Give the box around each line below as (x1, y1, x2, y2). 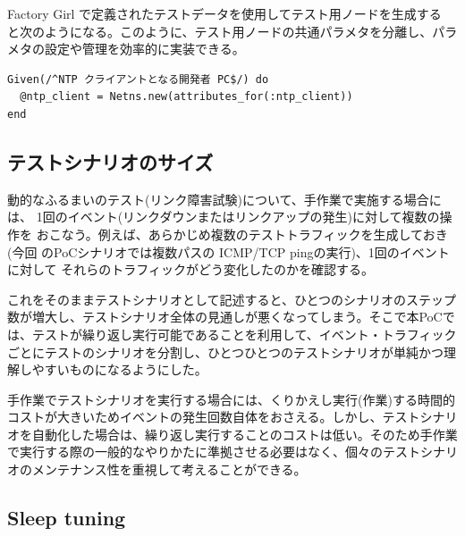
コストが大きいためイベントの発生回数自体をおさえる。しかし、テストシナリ (7, 407, 458, 426)
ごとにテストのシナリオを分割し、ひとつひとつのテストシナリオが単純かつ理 (7, 342, 457, 361)
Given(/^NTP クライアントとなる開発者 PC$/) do (7, 72, 269, 86)
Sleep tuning (7, 504, 126, 532)
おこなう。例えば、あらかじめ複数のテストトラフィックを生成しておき (36, 224, 448, 243)
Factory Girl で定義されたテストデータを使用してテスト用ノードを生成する (7, 4, 442, 22)
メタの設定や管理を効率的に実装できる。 (7, 39, 245, 58)
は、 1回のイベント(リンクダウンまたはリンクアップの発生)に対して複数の (7, 207, 440, 226)
